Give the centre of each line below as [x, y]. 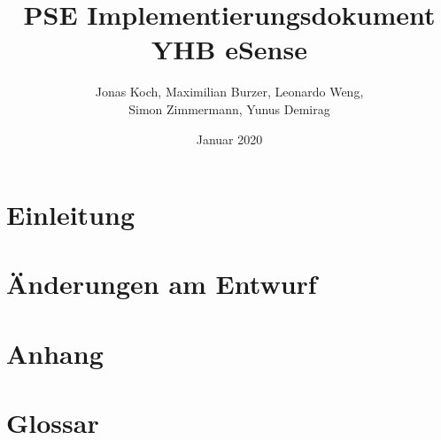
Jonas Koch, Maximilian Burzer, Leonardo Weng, [229, 92]
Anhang [55, 353]
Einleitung [71, 215]
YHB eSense [229, 49]
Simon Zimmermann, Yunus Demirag [229, 108]
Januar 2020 [229, 139]
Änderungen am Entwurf [162, 284]
